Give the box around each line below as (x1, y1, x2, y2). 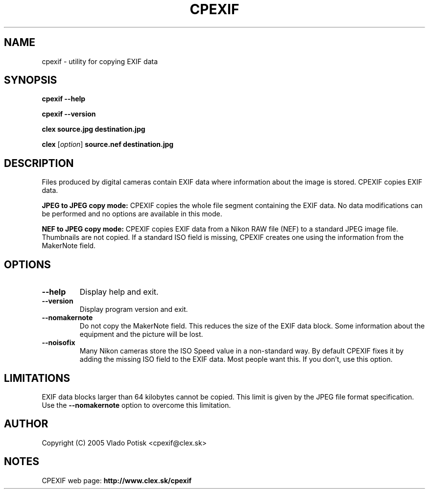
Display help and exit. (79, 287, 159, 297)
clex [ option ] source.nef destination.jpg (42, 140, 174, 149)
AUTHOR (4, 418, 48, 430)
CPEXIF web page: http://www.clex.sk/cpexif (42, 476, 192, 485)
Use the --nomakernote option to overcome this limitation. (42, 400, 231, 409)
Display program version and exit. (79, 305, 188, 314)
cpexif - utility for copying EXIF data (42, 57, 158, 66)
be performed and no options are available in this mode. (42, 210, 222, 218)
